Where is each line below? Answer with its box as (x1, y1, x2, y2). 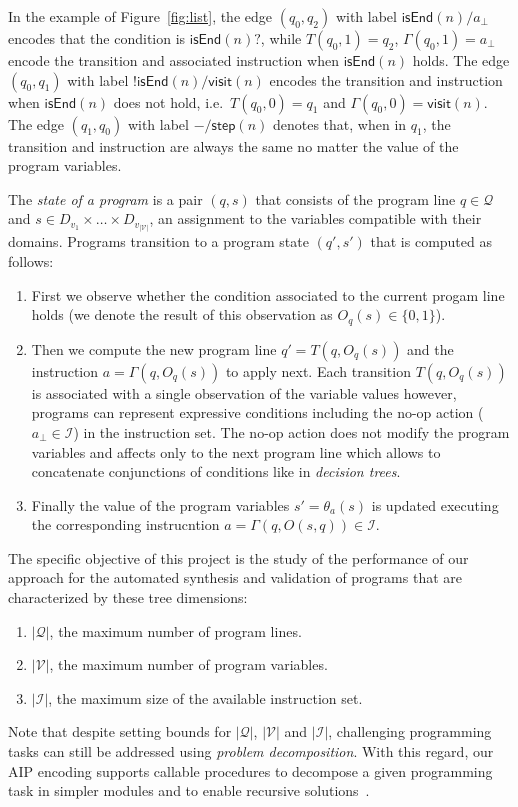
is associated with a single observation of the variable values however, (31, 382, 457, 403)
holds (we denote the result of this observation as (31, 304, 333, 325)
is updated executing (371, 494, 499, 515)
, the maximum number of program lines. (49, 620, 302, 641)
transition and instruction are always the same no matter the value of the (8, 135, 459, 156)
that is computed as (370, 231, 492, 252)
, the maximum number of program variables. (49, 654, 328, 675)
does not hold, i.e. (113, 91, 224, 112)
